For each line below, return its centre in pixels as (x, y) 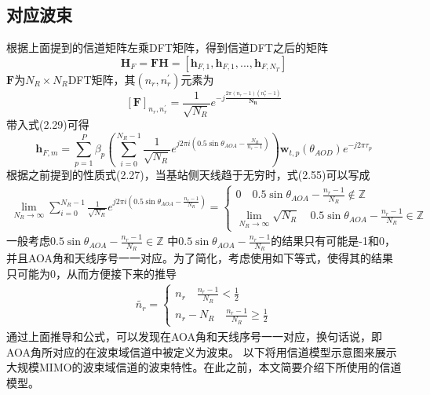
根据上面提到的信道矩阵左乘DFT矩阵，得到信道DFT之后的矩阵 (167, 48)
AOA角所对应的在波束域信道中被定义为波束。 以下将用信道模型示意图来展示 (202, 351)
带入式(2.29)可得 (48, 124)
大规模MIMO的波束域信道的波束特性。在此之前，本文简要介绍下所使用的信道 (204, 367)
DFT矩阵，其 (102, 79)
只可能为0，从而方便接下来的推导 (91, 273)
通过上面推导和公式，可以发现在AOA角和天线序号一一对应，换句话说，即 (195, 336)
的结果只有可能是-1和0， (333, 241)
